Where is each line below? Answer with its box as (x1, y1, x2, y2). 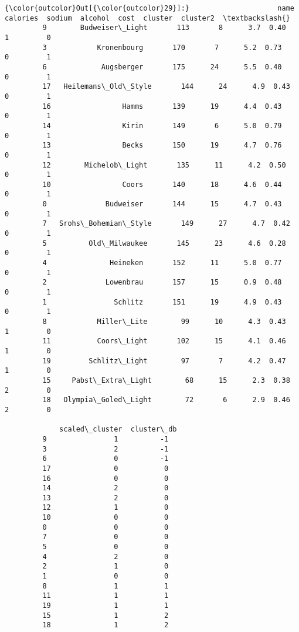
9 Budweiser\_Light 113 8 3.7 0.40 (42, 24, 286, 32)
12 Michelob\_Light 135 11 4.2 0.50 (42, 160, 286, 169)
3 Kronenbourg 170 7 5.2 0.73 (42, 43, 282, 52)
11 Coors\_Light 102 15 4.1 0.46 (42, 337, 286, 346)
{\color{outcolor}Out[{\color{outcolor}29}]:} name (5, 4, 294, 12)
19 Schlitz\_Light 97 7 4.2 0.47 (42, 356, 286, 365)
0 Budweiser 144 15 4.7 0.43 (42, 200, 282, 209)
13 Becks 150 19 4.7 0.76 (42, 141, 282, 150)
